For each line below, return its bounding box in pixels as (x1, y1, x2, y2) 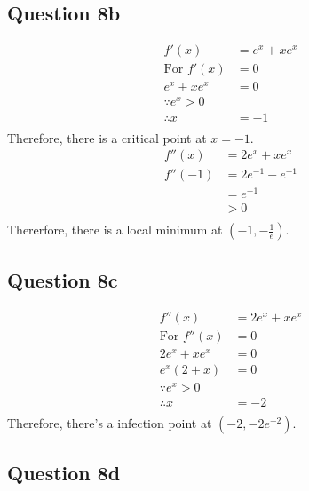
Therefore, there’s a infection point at (7, 414, 212, 432)
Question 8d (7, 459, 121, 487)
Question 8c (7, 265, 118, 293)
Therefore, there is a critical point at (7, 128, 207, 147)
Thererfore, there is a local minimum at (7, 220, 223, 239)
